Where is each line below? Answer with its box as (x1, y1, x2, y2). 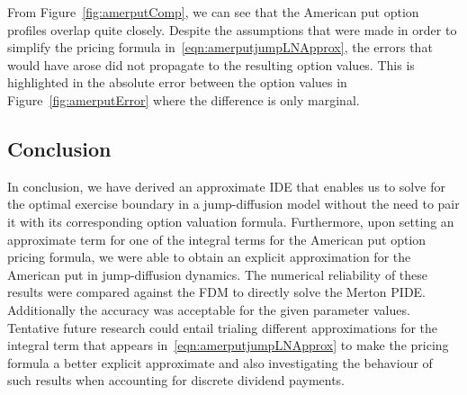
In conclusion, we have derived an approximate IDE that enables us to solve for (7, 176, 445, 195)
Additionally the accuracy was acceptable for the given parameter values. (7, 300, 410, 319)
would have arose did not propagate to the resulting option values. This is (7, 55, 415, 74)
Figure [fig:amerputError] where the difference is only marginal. (7, 90, 360, 109)
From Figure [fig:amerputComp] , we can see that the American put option (7, 3, 419, 21)
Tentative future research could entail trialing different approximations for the (7, 318, 438, 337)
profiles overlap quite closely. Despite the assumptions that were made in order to (7, 20, 457, 39)
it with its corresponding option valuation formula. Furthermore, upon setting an (7, 211, 454, 230)
